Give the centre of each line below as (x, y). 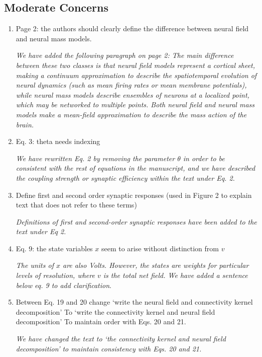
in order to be (204, 158)
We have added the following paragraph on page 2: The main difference (125, 55)
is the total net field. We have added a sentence (175, 275)
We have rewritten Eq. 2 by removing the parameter (95, 158)
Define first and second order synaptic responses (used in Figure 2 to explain (134, 195)
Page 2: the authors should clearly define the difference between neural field (132, 28)
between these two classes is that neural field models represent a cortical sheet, (136, 65)
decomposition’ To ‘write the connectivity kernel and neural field (115, 311)
